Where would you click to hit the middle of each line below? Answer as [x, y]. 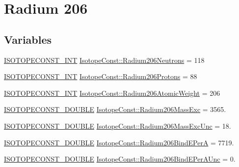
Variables [28, 39]
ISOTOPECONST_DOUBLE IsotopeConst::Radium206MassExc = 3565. [115, 109]
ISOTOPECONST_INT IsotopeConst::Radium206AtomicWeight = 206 [112, 93]
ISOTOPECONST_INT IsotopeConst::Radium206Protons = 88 [101, 76]
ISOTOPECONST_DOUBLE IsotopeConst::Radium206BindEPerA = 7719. [119, 142]
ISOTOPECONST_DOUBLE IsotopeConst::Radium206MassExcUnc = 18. [118, 125]
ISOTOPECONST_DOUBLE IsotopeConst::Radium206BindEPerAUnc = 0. [120, 159]
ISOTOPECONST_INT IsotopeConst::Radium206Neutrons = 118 [104, 60]
